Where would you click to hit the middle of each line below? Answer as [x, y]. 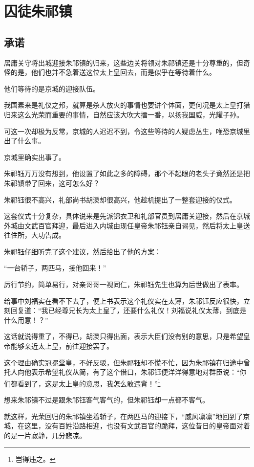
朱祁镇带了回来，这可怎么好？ [52, 183]
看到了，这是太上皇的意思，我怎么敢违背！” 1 [89, 382]
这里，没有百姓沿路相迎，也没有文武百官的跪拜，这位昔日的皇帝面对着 [137, 426]
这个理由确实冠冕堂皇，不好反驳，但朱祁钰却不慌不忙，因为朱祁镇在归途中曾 [127, 362]
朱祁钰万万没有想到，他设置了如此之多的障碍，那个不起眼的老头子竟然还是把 [127, 173]
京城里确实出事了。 [35, 157]
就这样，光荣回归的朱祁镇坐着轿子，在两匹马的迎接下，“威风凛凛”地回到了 [124, 416]
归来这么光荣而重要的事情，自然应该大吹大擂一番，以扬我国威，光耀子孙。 [124, 114]
